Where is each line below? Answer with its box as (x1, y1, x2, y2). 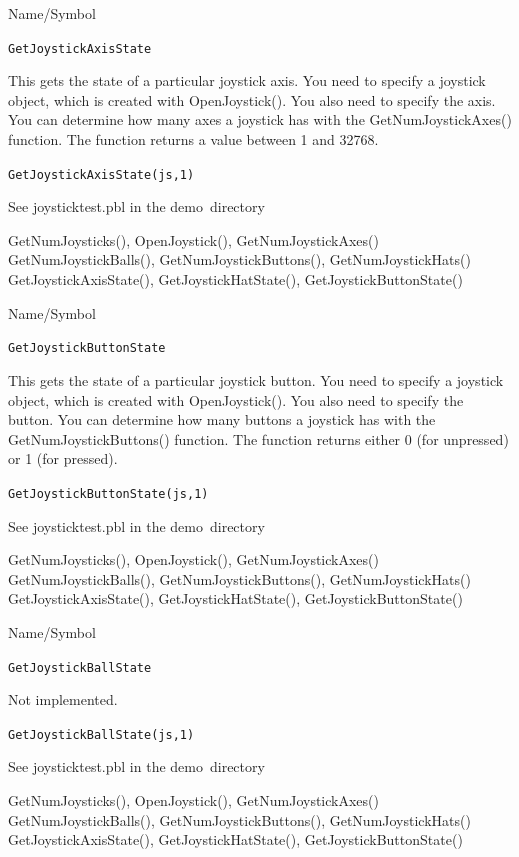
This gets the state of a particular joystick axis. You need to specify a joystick (8, 70, 486, 91)
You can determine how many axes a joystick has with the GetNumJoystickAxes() (8, 109, 512, 130)
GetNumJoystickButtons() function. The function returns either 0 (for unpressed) (8, 428, 509, 449)
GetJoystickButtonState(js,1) (8, 486, 209, 501)
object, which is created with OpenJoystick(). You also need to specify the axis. (8, 89, 496, 110)
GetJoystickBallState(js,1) (8, 727, 195, 742)
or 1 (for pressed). (8, 448, 118, 469)
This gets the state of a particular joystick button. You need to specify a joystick (8, 369, 504, 390)
